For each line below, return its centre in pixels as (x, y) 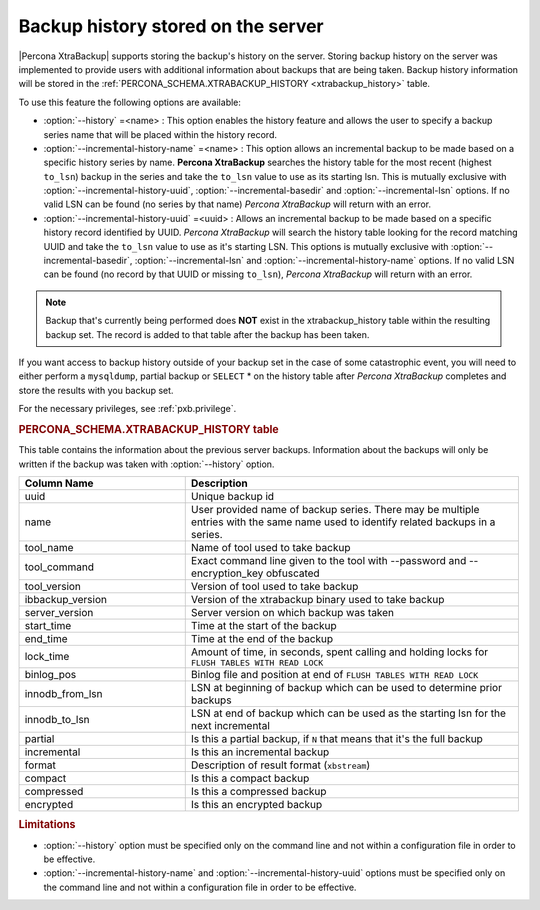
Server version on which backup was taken (292, 612)
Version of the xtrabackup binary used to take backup (317, 599)
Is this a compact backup (250, 778)
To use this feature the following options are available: (130, 102)
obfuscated (292, 573)
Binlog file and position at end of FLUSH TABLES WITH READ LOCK (334, 674)
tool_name (49, 547)
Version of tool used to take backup (274, 586)
